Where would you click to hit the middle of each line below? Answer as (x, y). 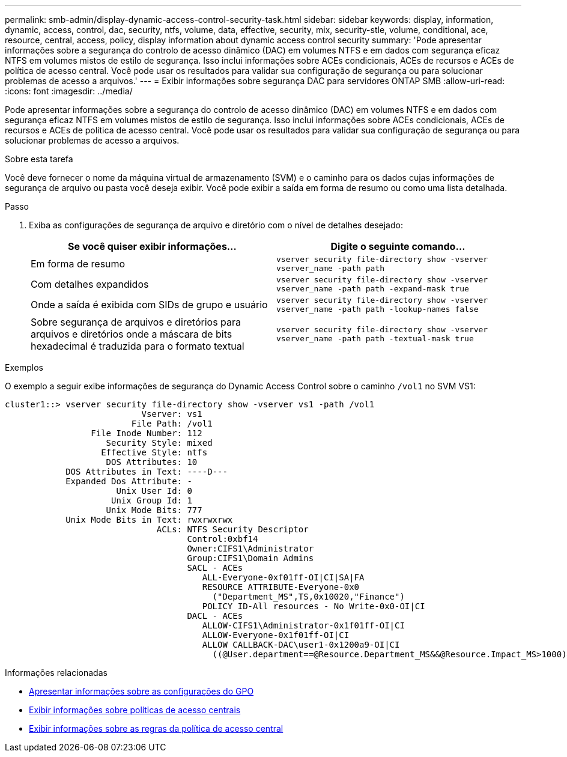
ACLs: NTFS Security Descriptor (232, 529)
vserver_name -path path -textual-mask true (375, 339)
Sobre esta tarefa (39, 159)
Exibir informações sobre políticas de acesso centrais (135, 710)
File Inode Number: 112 (147, 433)
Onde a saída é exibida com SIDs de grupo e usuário (149, 305)
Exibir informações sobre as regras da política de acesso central (156, 728)
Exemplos (24, 367)
